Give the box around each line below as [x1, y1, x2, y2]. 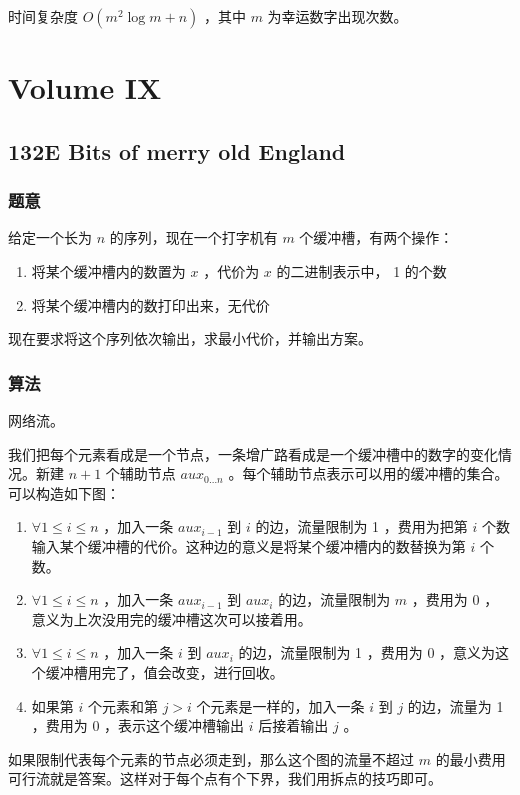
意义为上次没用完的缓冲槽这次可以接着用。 [31, 608, 312, 629]
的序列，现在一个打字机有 [109, 227, 278, 248]
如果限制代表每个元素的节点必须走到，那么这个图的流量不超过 [8, 748, 414, 769]
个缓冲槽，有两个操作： [299, 227, 454, 248]
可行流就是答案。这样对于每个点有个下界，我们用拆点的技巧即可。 [8, 768, 442, 789]
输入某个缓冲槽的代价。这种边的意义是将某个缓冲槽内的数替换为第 [31, 535, 466, 556]
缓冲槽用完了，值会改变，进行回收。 [45, 661, 284, 682]
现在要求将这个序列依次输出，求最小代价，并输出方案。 [8, 328, 372, 349]
